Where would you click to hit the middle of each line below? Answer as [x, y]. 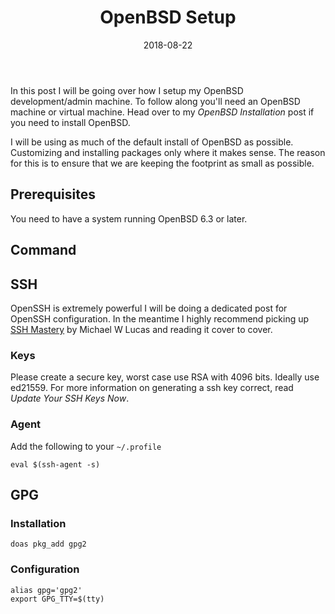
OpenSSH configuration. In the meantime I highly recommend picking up [160, 318]
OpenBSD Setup [168, 17]
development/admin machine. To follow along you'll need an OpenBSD [155, 101]
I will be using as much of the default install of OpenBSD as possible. [152, 142]
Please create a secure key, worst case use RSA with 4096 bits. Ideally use [165, 377]
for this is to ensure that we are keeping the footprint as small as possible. [162, 163]
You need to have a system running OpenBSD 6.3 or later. [129, 218]
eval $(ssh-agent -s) [55, 464]
